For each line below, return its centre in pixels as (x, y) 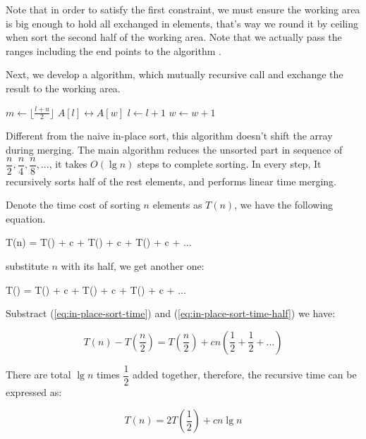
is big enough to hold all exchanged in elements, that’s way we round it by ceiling (182, 23)
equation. (26, 218)
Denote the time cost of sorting (73, 205)
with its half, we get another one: (133, 266)
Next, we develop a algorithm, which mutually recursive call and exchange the (175, 74)
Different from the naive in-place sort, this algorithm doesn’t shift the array (169, 136)
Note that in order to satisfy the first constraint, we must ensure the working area (183, 9)
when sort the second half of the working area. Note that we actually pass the (174, 37)
